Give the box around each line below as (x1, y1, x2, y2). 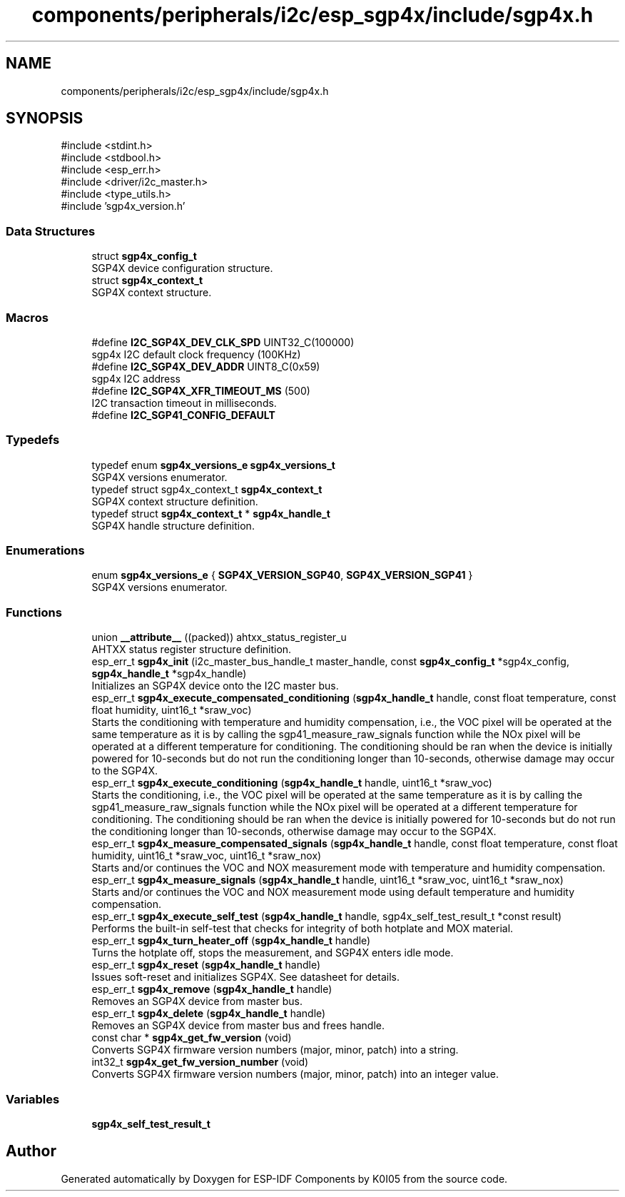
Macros (6, 310, 49, 325)
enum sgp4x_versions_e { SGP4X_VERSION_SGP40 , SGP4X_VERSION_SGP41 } (91, 569, 473, 582)
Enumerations (6, 543, 85, 558)
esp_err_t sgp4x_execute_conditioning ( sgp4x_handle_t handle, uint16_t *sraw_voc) (91, 777, 492, 789)
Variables (6, 1091, 60, 1106)
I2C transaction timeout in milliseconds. (91, 396, 277, 409)
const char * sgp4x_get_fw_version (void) (91, 1031, 292, 1044)
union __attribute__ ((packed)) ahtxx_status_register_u (91, 631, 347, 644)
